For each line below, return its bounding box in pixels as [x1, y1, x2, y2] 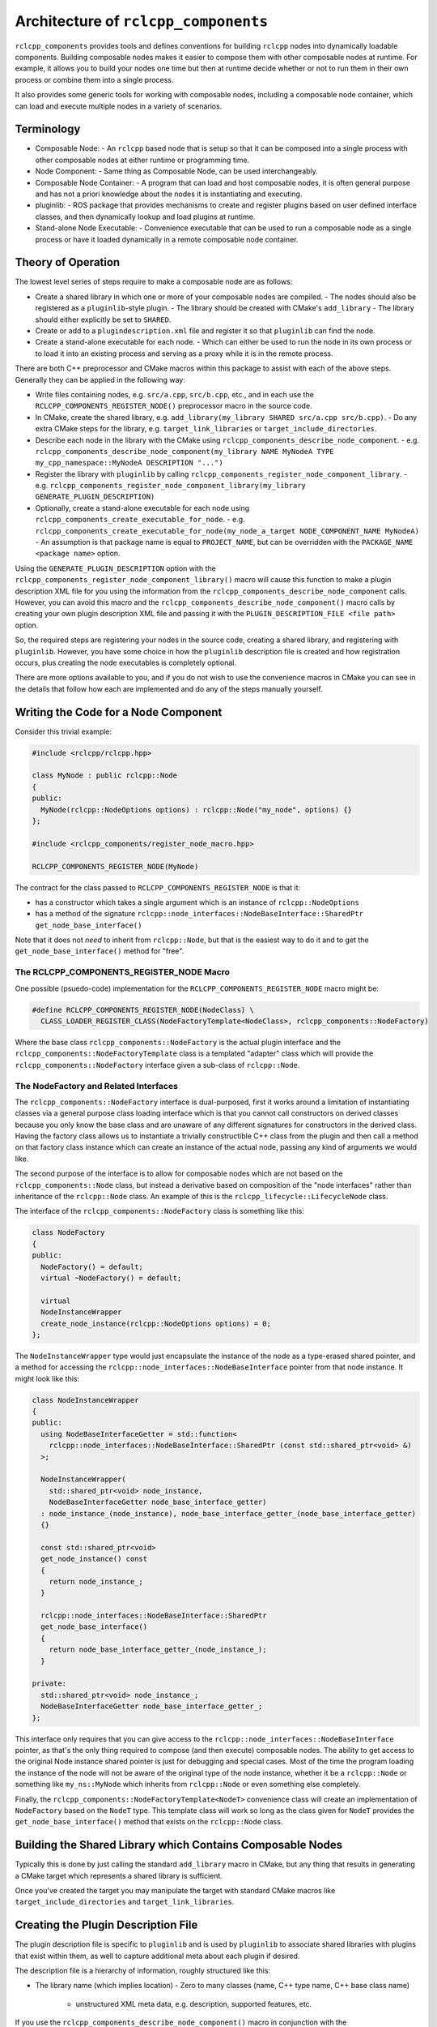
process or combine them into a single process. [15, 75, 174, 84]
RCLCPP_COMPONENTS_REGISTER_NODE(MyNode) [32, 862, 199, 871]
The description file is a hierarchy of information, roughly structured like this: [15, 1966, 271, 1976]
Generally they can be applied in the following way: [15, 375, 186, 384]
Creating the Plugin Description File [15, 1918, 198, 1932]
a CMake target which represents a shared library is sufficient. [15, 1871, 223, 1880]
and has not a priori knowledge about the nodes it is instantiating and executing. [35, 189, 303, 199]
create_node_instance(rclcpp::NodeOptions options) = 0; [40, 1318, 271, 1328]
